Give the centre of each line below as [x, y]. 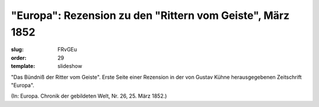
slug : [17, 50]
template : [23, 66]
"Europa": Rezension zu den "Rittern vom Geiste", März [150, 15]
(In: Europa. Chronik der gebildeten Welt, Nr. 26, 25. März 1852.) [89, 96]
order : [19, 58]
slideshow [70, 66]
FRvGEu [67, 50]
